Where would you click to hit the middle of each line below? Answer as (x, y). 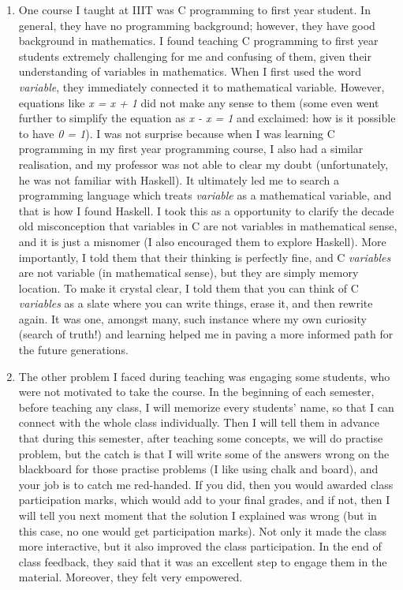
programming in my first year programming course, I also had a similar (191, 149)
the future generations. (73, 350)
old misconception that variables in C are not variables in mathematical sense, (208, 226)
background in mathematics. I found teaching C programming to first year (198, 41)
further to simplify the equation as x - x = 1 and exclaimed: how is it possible (207, 118)
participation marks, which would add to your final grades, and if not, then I (204, 500)
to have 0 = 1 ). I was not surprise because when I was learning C (177, 133)
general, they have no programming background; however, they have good (197, 25)
